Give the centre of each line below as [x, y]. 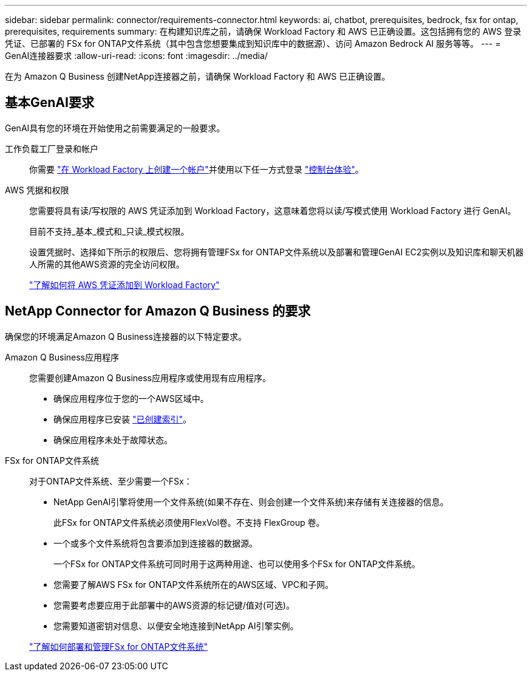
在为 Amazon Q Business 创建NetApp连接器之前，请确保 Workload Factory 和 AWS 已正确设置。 [198, 76]
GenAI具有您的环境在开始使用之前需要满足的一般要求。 [115, 128]
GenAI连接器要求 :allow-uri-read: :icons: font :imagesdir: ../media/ [136, 56]
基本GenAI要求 [49, 103]
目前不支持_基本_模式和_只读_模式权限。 [109, 231]
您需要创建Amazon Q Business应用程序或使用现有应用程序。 [150, 378]
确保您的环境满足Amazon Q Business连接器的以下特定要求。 [126, 336]
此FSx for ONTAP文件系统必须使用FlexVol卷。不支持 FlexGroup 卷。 [189, 522]
